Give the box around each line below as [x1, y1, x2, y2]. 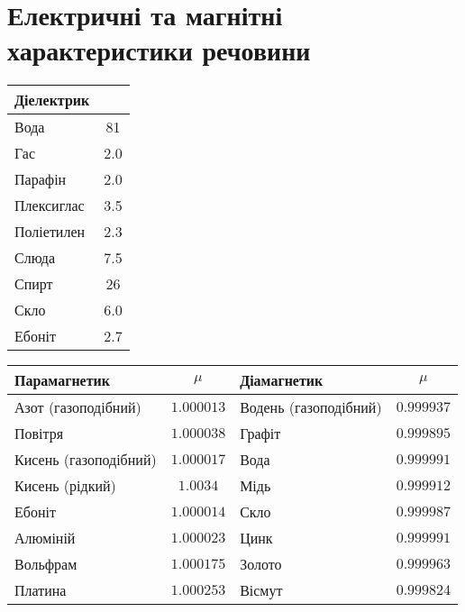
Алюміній [14, 527, 76, 549]
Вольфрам [14, 553, 77, 575]
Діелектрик [14, 89, 90, 111]
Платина [14, 580, 67, 601]
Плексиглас [14, 195, 85, 216]
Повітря [14, 423, 64, 444]
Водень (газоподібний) [240, 397, 382, 418]
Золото [240, 553, 282, 575]
